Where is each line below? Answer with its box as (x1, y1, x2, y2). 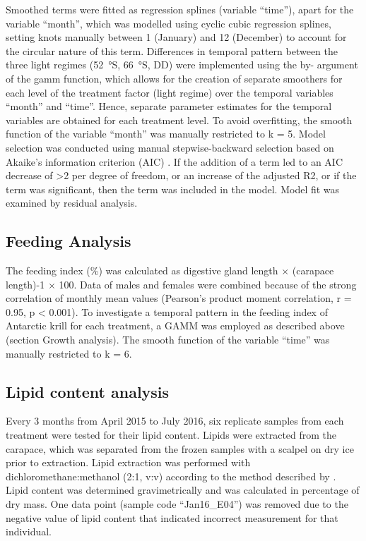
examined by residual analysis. (6, 195, 138, 210)
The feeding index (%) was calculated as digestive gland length (6, 263, 278, 278)
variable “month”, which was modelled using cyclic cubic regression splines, (6, 16, 331, 30)
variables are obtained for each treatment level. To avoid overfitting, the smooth (6, 112, 353, 127)
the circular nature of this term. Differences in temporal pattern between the (6, 43, 338, 58)
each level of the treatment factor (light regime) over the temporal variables (6, 85, 333, 99)
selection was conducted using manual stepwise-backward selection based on (6, 140, 334, 154)
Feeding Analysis (6, 230, 131, 252)
